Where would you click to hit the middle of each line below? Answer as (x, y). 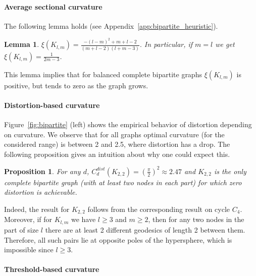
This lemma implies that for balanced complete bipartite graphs (103, 74)
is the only (230, 171)
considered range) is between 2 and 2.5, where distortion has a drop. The (117, 144)
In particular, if (168, 44)
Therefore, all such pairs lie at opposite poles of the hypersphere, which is (118, 239)
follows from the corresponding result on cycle (159, 209)
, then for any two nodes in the (196, 219)
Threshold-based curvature (52, 269)
